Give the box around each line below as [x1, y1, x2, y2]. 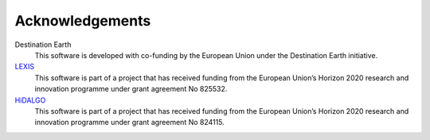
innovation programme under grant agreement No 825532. [34, 84, 228, 94]
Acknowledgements [14, 12, 151, 29]
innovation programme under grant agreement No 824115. [34, 118, 225, 127]
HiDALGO [14, 95, 46, 105]
